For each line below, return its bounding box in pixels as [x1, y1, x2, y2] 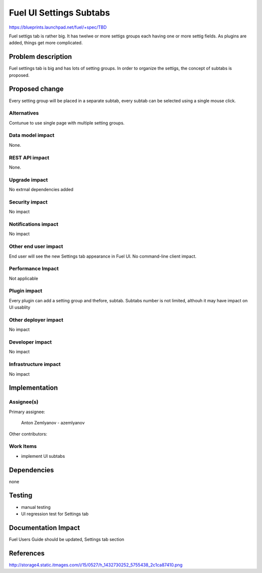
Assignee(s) [9, 399, 39, 405]
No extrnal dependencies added [9, 187, 74, 192]
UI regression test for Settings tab [21, 511, 89, 517]
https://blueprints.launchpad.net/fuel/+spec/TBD [9, 24, 107, 30]
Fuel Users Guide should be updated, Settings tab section [9, 536, 125, 542]
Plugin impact [9, 287, 42, 294]
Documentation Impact [9, 523, 80, 532]
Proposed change [9, 85, 64, 93]
